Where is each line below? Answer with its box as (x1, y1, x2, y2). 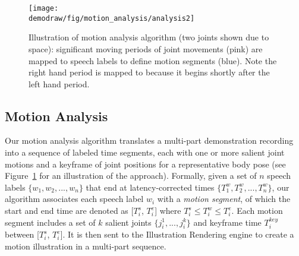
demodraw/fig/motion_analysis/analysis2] (29, 14, 195, 23)
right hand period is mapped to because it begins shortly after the (29, 66, 270, 78)
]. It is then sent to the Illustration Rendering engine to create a (60, 228, 294, 241)
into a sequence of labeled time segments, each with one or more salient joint (5, 146, 285, 159)
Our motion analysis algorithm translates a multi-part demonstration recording (5, 134, 294, 147)
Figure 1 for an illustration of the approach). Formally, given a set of (5, 169, 257, 182)
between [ (5, 228, 39, 241)
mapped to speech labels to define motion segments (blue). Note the (29, 54, 277, 67)
